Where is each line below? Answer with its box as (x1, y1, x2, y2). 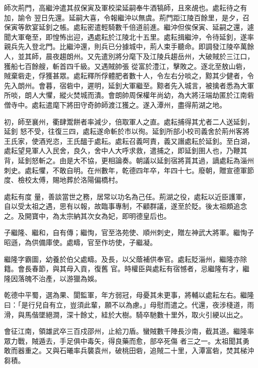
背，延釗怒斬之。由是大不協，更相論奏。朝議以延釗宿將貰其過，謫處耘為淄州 (4, 155, 254, 165)
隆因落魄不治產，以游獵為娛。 (4, 273, 101, 283)
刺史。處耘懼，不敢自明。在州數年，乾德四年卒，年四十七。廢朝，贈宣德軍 (4, 165, 247, 175)
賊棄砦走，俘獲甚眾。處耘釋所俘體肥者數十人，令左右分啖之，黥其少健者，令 (4, 70, 254, 81)
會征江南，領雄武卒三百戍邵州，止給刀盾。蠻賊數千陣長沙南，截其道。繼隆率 (4, 326, 254, 336)
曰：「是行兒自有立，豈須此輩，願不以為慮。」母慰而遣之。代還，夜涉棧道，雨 (4, 300, 254, 310)
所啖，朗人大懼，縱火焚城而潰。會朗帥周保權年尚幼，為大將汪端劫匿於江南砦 (4, 90, 254, 100)
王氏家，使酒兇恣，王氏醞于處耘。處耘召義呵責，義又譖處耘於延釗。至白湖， (4, 135, 254, 146)
